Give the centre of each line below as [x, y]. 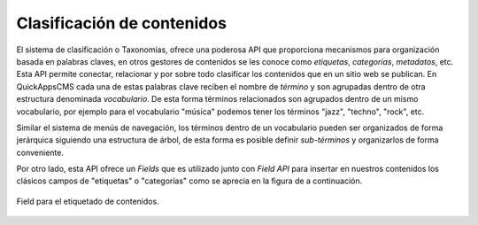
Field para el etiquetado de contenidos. [88, 201]
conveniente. [40, 152]
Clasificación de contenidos [122, 23]
